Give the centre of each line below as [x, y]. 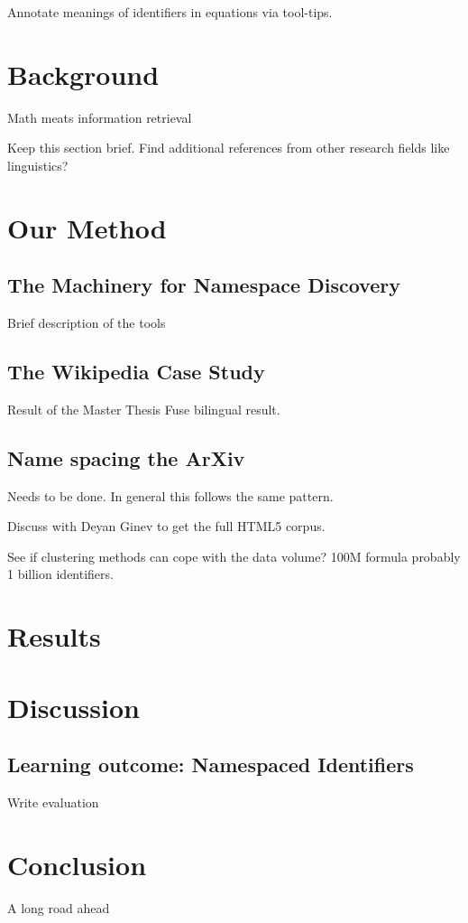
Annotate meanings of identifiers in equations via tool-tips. [170, 12]
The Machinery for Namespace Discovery [204, 285]
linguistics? [38, 165]
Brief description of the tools [87, 323]
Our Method [87, 227]
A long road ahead [59, 907]
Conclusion [77, 864]
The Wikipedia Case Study [136, 372]
